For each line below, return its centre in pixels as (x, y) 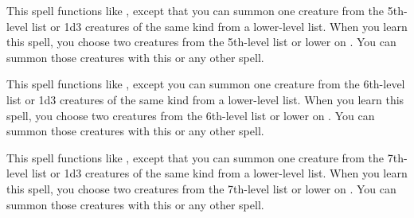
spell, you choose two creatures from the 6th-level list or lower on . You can (191, 115)
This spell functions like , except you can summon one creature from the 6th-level (206, 84)
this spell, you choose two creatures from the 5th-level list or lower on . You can (201, 42)
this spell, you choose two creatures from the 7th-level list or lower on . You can (201, 188)
